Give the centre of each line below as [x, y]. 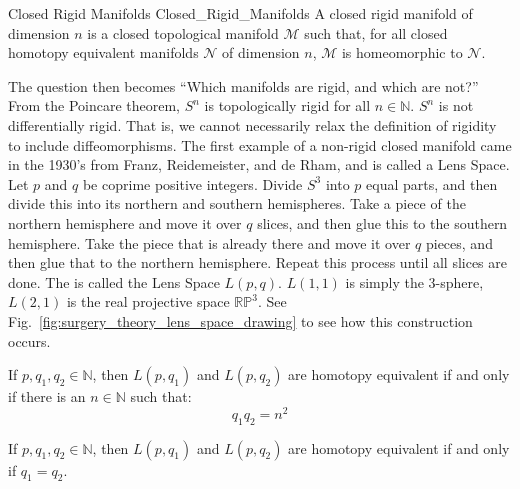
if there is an [47, 396]
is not [456, 105]
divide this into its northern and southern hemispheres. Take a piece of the [237, 203]
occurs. [29, 340]
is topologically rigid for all [287, 105]
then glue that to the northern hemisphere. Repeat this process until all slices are [257, 262]
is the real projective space [148, 301]
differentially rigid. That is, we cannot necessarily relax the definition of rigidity [252, 124]
